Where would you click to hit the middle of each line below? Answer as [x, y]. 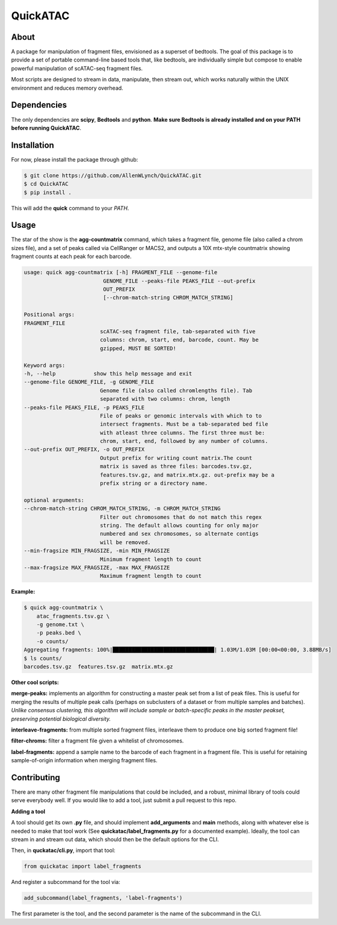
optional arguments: [54, 500]
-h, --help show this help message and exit [108, 373]
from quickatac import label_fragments [82, 867]
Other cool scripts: [35, 682]
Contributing [36, 777]
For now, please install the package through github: [75, 159]
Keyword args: [45, 365]
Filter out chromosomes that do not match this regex [181, 517]
